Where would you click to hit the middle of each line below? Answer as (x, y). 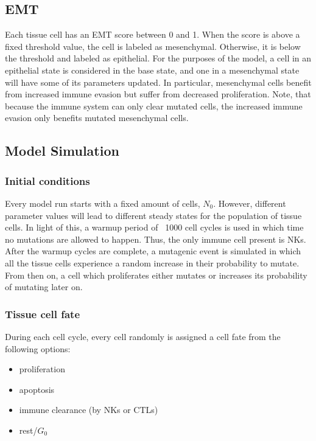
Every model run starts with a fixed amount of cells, (103, 203)
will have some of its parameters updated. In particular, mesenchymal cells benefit (158, 82)
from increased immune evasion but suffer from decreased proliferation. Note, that (158, 94)
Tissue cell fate (43, 314)
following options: (38, 348)
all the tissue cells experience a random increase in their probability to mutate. (152, 262)
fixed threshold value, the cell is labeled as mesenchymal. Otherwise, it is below (153, 46)
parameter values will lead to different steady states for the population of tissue (153, 215)
